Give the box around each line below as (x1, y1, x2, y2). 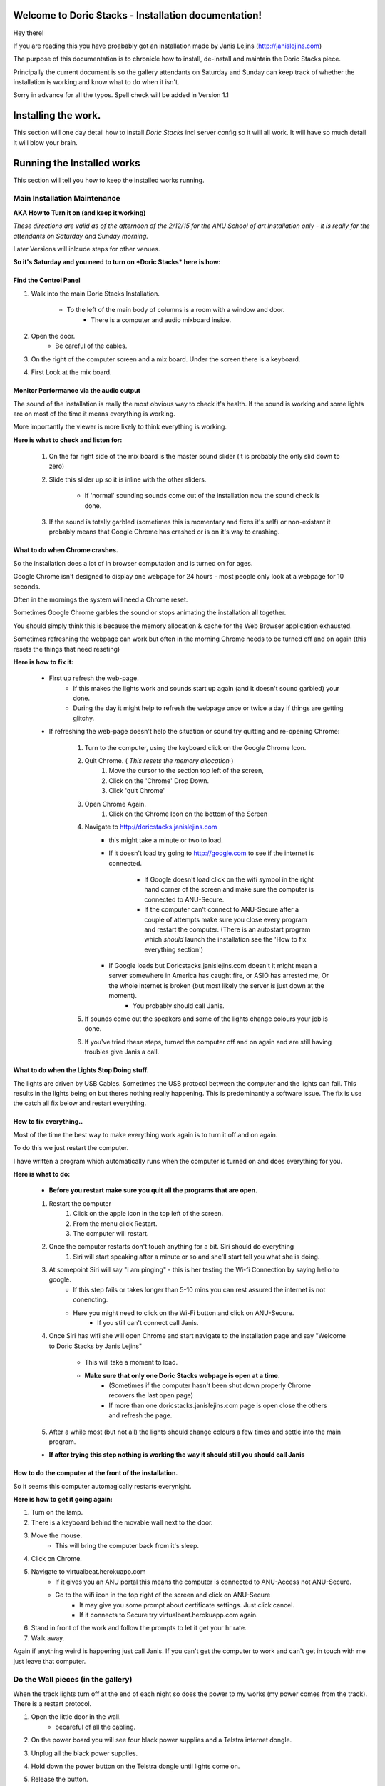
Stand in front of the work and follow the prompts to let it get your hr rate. (31, 1624, 247, 1632)
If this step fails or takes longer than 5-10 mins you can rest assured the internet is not (73, 1285, 326, 1294)
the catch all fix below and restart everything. (13, 1099, 147, 1107)
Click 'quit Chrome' (108, 787, 165, 795)
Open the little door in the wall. (31, 1712, 121, 1721)
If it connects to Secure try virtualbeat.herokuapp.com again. (79, 1611, 258, 1619)
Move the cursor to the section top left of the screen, (108, 767, 264, 775)
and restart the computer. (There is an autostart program (144, 925, 311, 934)
